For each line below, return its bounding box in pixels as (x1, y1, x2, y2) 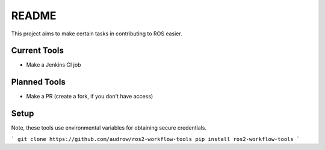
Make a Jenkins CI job (26, 61, 81, 68)
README (11, 9, 57, 22)
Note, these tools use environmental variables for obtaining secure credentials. (11, 124, 207, 131)
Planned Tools (11, 77, 66, 87)
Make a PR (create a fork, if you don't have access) (26, 93, 153, 100)
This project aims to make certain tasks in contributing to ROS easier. (11, 30, 183, 37)
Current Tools (11, 46, 64, 56)
